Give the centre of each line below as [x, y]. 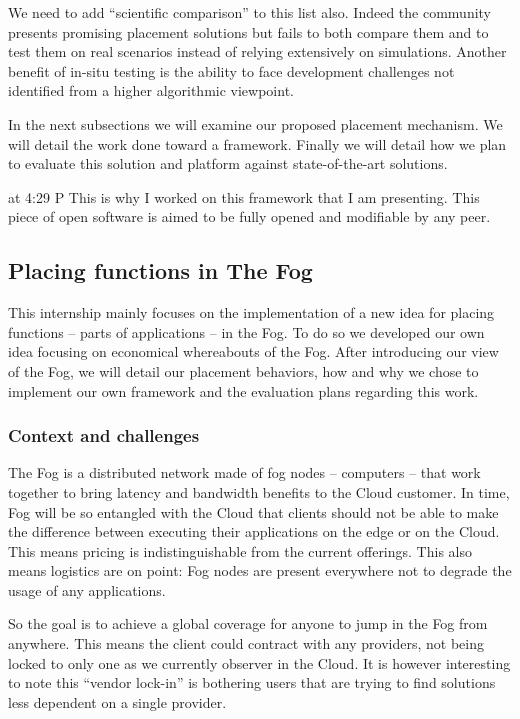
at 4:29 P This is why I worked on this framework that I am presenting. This [244, 196]
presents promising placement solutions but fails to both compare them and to [248, 31]
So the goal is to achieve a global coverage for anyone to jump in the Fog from [248, 623]
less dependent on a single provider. [117, 701]
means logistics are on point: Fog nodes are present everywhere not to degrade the [260, 570]
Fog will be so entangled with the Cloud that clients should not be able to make [253, 511]
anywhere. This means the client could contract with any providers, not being [246, 643]
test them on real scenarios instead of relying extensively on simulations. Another [257, 51]
